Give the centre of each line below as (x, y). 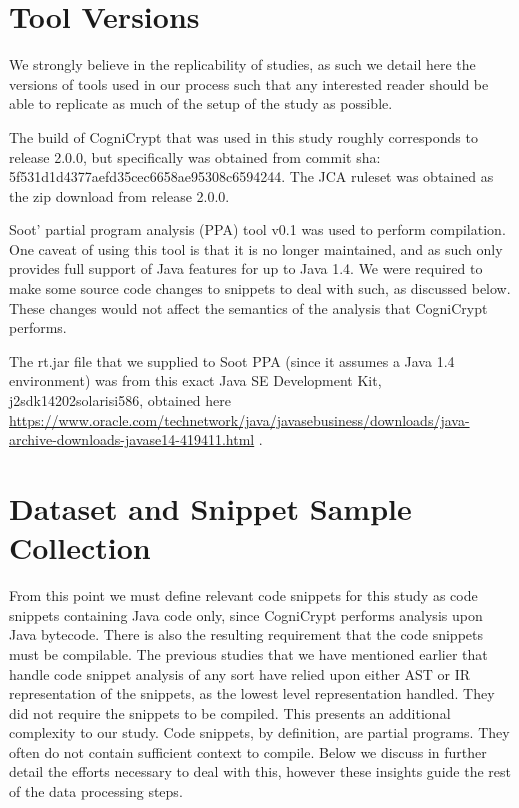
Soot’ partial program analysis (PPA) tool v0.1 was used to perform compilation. (257, 229)
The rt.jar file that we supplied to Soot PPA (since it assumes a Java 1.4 (232, 360)
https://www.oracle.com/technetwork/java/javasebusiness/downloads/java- (239, 419)
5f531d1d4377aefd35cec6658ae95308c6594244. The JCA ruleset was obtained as (251, 176)
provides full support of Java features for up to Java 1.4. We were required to (246, 268)
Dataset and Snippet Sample (210, 508)
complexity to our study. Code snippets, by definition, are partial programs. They (259, 732)
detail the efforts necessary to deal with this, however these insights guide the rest (260, 771)
